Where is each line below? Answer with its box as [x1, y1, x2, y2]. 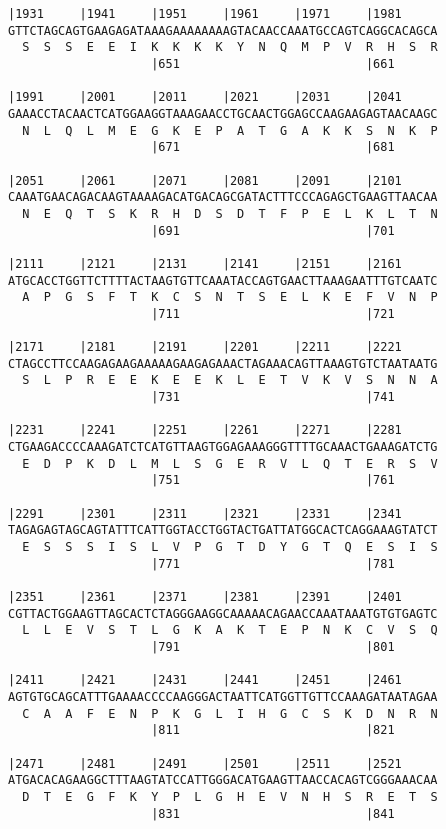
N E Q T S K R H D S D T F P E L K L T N [22, 206, 438, 221]
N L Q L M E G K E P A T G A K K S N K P [22, 123, 438, 138]
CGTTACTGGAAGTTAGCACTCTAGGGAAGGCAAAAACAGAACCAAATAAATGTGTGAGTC [8, 606, 438, 621]
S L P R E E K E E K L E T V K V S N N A [22, 373, 438, 388]
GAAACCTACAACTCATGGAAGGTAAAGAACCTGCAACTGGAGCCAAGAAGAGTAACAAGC [8, 106, 438, 121]
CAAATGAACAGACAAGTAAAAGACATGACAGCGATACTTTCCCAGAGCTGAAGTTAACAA [8, 190, 438, 205]
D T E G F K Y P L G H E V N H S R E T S [22, 789, 438, 804]
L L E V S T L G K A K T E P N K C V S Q [22, 623, 438, 638]
